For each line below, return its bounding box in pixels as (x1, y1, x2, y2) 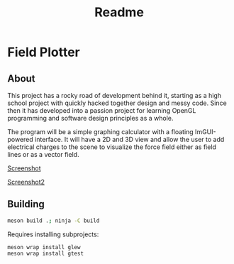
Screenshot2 (7, 178, 45, 186)
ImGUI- (194, 128, 216, 136)
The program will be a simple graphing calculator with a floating (7, 128, 194, 136)
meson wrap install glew (7, 243, 81, 251)
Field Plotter (7, 44, 80, 60)
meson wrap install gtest (7, 250, 84, 257)
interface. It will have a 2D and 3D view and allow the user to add (34, 136, 225, 143)
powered (7, 136, 33, 143)
